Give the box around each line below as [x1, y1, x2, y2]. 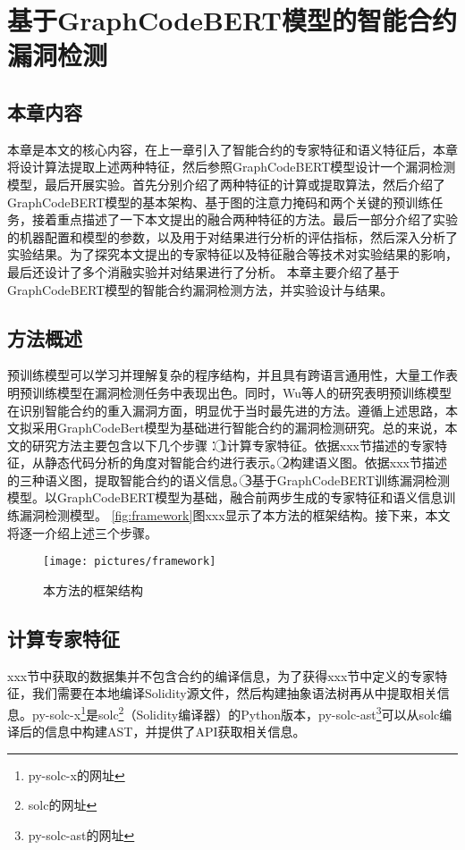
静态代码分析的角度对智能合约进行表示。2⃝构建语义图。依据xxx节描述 [44, 453, 447, 472]
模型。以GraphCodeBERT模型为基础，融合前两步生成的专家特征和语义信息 [7, 488, 444, 507]
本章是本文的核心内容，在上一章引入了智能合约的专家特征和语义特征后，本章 [7, 139, 458, 158]
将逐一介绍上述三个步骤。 [7, 523, 157, 542]
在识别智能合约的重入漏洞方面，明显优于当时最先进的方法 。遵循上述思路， [7, 400, 445, 419]
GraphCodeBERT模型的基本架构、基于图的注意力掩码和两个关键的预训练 [7, 192, 431, 211]
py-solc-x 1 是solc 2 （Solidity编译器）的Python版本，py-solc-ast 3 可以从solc [31, 702, 440, 723]
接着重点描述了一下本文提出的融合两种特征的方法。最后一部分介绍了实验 [31, 210, 458, 229]
